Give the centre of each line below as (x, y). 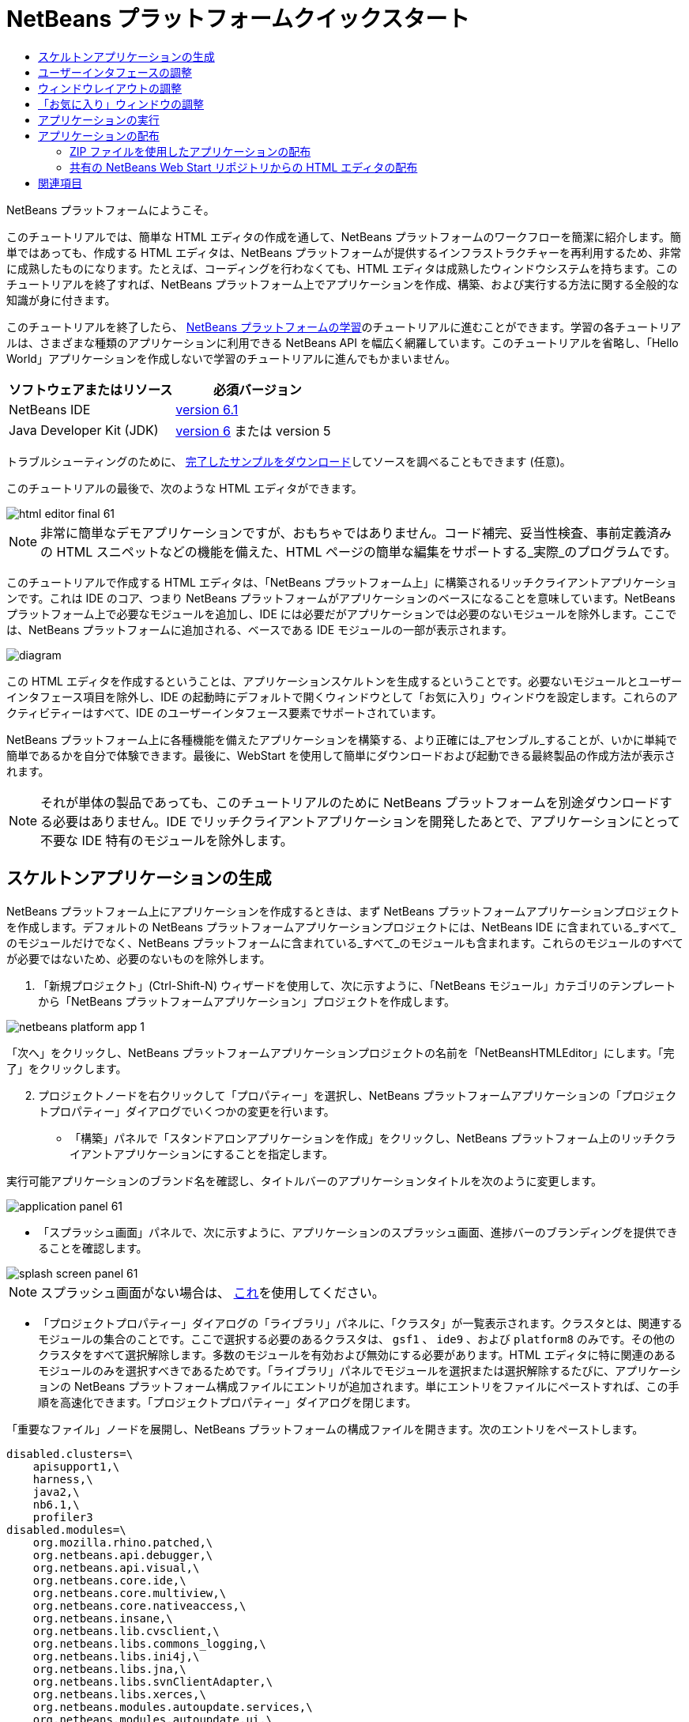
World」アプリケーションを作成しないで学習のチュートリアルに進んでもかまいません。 (231, 358)
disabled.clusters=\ (70, 1454)
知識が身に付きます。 (61, 300)
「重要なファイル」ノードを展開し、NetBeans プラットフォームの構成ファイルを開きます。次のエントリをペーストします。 (325, 1429)
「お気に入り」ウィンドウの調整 (121, 104)
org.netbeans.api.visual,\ (116, 1567)
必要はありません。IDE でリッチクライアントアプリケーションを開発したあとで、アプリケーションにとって (367, 821)
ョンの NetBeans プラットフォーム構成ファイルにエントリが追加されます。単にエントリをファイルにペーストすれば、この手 (359, 1386)
